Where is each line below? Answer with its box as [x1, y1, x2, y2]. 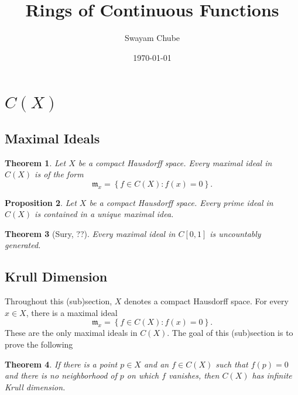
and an [143, 358, 169, 370]
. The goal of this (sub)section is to [167, 327, 293, 339]
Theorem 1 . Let [5, 156, 66, 169]
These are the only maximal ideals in [5, 327, 138, 339]
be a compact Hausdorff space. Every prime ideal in [89, 196, 273, 208]
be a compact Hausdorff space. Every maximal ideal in [78, 156, 272, 169]
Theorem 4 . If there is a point [5, 358, 118, 370]
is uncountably [210, 227, 261, 239]
